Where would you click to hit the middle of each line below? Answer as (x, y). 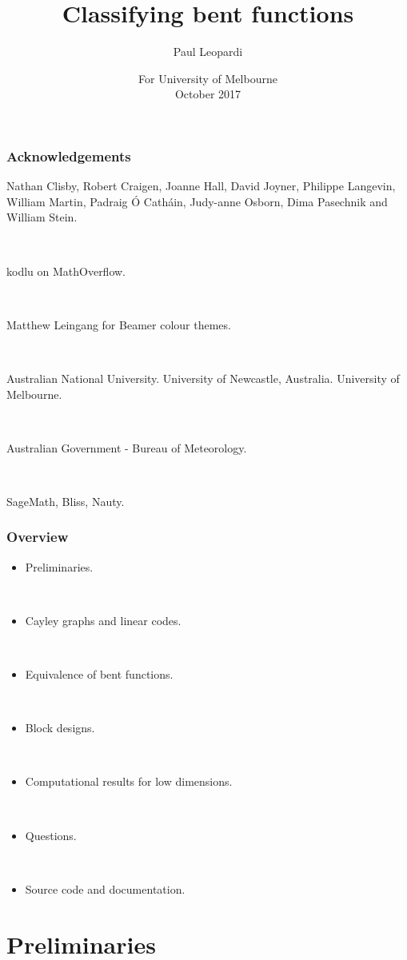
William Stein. (42, 217)
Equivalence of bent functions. (99, 674)
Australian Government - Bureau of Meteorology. (127, 447)
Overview (38, 537)
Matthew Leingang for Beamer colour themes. (119, 324)
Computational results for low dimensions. (129, 781)
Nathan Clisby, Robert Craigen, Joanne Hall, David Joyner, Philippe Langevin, (201, 186)
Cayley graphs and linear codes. (103, 620)
